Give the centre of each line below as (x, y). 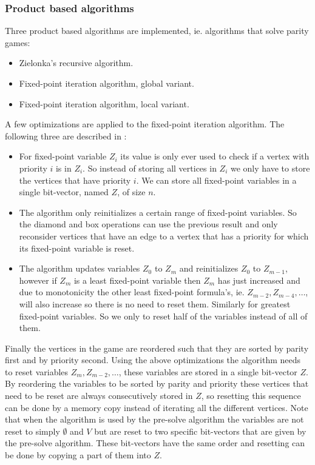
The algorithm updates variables (80, 268)
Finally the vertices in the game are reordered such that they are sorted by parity (157, 348)
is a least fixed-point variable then (137, 280)
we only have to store (270, 168)
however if (38, 280)
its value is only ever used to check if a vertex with (215, 156)
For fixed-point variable (63, 156)
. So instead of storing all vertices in (150, 168)
